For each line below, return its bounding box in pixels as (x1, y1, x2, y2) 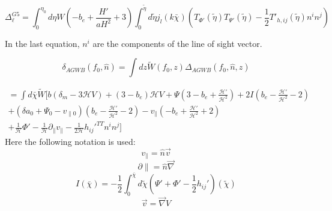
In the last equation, (5, 37, 80, 49)
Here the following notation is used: (5, 135, 136, 147)
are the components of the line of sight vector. (92, 37, 262, 49)
